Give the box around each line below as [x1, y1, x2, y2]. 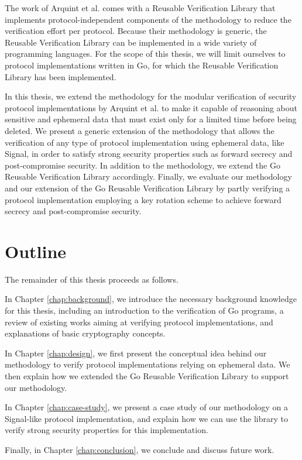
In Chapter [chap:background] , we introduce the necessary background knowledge [5, 293, 297, 305]
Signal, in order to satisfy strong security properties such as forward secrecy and [5, 147, 293, 160]
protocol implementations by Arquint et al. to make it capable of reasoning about [5, 101, 298, 114]
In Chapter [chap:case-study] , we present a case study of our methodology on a [5, 401, 288, 413]
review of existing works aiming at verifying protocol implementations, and [5, 315, 273, 328]
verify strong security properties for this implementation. [5, 424, 208, 436]
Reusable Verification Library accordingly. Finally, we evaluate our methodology [5, 170, 292, 183]
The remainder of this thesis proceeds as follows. [5, 273, 179, 285]
